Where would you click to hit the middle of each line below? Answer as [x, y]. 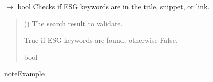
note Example [24, 74]
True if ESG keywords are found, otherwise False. [101, 40]
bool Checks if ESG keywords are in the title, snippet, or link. [114, 6]
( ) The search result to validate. [73, 23]
